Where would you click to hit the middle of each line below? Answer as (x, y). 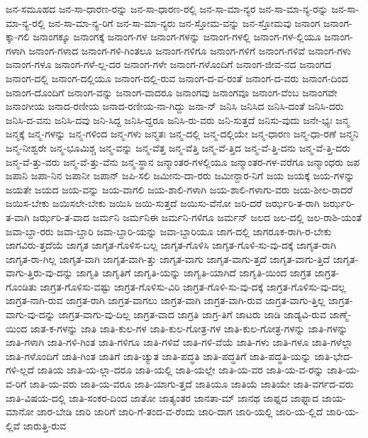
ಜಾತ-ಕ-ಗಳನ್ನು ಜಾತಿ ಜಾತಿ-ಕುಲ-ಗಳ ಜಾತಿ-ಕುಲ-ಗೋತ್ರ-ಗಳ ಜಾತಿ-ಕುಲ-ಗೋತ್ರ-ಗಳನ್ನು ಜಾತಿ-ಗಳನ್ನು (189, 328)
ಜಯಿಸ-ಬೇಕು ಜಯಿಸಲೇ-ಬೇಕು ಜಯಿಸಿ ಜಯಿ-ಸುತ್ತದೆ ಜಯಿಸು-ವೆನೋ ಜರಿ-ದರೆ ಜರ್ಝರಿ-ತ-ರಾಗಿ (163, 203)
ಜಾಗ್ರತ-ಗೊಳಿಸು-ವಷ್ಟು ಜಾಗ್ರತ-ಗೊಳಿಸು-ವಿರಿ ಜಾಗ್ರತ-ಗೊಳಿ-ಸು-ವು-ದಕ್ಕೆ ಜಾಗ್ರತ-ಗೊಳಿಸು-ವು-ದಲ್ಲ (193, 286)
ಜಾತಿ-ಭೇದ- (334, 355)
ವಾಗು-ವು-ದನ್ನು (30, 314)
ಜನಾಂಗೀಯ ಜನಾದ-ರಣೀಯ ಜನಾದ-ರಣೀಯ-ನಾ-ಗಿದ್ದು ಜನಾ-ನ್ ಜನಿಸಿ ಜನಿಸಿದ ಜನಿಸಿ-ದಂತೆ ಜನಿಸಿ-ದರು (175, 106)
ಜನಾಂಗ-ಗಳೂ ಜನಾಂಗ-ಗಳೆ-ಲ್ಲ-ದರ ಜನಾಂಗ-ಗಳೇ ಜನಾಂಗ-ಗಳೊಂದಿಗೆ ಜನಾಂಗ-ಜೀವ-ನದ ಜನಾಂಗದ (169, 64)
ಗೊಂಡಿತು (21, 286)
